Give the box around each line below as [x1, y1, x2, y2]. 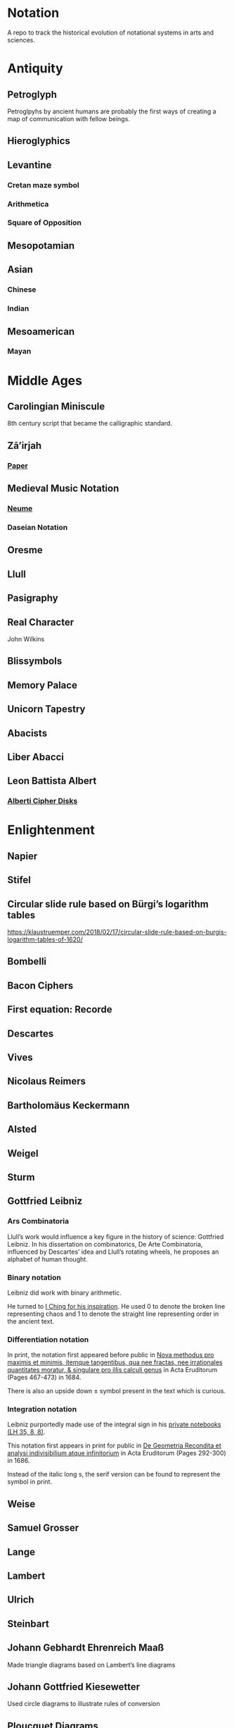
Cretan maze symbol [7, 180, 79, 190]
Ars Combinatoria [7, 1216, 69, 1226]
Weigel [7, 1147, 39, 1159]
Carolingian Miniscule [7, 400, 105, 412]
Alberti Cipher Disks [7, 796, 78, 806]
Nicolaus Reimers [7, 1075, 86, 1087]
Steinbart [7, 1617, 49, 1629]
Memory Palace [7, 679, 77, 691]
